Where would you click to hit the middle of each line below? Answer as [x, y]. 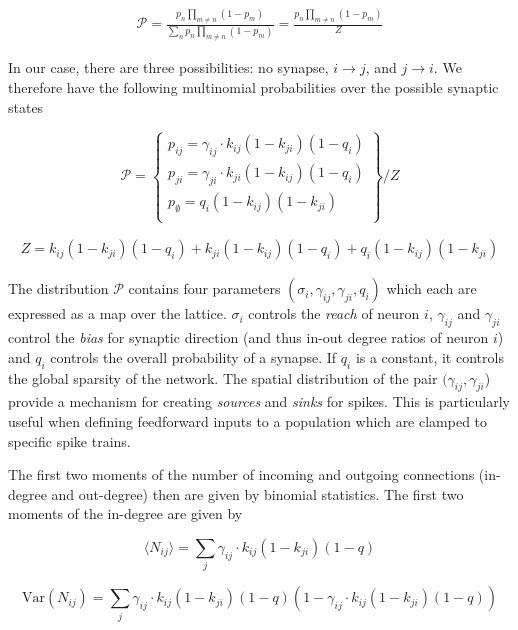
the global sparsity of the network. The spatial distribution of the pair [223, 377]
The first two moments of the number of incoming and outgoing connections [241, 474]
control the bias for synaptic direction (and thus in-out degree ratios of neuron [248, 337]
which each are [431, 288]
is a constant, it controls [429, 356]
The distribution [58, 288]
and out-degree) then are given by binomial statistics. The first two [257, 493]
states [26, 106]
